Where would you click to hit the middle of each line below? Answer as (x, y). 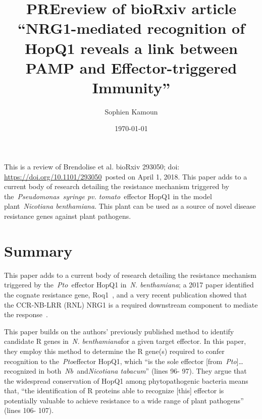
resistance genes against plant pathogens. (68, 216)
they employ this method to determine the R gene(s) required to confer (114, 351)
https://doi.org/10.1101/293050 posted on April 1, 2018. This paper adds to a (126, 176)
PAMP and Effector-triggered (131, 67)
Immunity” (131, 87)
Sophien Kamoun (131, 111)
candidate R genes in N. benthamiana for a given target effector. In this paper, (125, 341)
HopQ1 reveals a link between (131, 48)
